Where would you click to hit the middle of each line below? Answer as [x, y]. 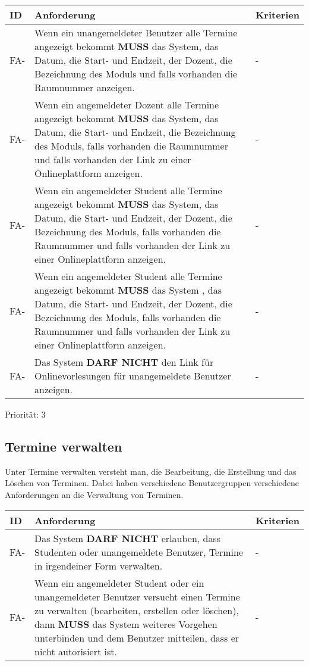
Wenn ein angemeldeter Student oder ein [119, 583]
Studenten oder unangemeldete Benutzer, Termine [139, 552]
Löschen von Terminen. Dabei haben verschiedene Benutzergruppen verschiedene [152, 483]
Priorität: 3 [25, 414]
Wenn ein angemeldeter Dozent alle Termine [127, 105]
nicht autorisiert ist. [76, 651]
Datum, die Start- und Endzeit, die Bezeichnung [135, 132]
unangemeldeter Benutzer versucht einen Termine [137, 596]
